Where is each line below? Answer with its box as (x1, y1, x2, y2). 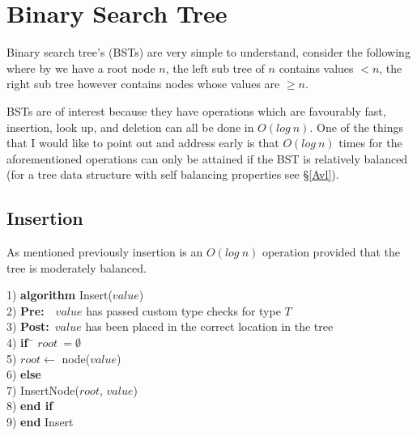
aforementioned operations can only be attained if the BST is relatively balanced (6, 150, 408, 167)
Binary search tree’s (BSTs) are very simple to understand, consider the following (6, 44, 411, 61)
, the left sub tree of (165, 59, 265, 76)
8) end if (6, 397, 53, 414)
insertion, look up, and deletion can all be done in (6, 118, 254, 135)
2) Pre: (6, 302, 45, 319)
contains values (279, 59, 354, 76)
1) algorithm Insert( (6, 286, 113, 303)
